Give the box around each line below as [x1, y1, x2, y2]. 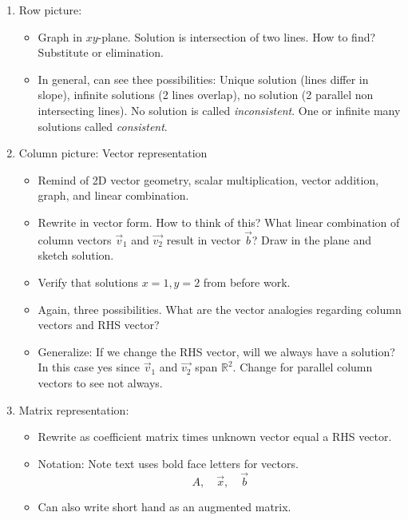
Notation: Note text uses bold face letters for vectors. [38, 455, 299, 471]
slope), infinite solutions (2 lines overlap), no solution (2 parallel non [38, 86, 374, 103]
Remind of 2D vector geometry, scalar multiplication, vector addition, [38, 171, 379, 188]
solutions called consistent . [38, 117, 168, 134]
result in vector [166, 231, 241, 248]
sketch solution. [38, 247, 114, 264]
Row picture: [18, 2, 82, 18]
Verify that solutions [38, 273, 139, 290]
